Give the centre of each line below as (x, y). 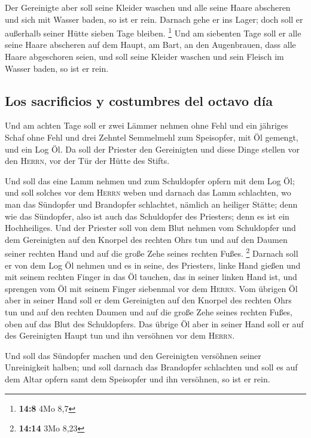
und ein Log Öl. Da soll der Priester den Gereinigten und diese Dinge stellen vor (152, 149)
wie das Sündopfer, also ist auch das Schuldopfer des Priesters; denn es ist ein (147, 216)
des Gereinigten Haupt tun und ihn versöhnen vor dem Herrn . (120, 335)
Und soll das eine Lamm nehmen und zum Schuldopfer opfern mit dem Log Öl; (150, 180)
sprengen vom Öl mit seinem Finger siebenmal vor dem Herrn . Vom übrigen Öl (151, 288)
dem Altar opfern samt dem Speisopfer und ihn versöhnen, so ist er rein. (138, 378)
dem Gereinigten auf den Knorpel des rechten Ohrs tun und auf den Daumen (146, 239)
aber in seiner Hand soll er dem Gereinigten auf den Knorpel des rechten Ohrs (148, 300)
